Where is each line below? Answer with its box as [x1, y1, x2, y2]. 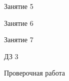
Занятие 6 [4, 17, 33, 28]
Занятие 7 [4, 34, 33, 45]
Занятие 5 [4, 1, 33, 11]
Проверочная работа [4, 68, 65, 78]
